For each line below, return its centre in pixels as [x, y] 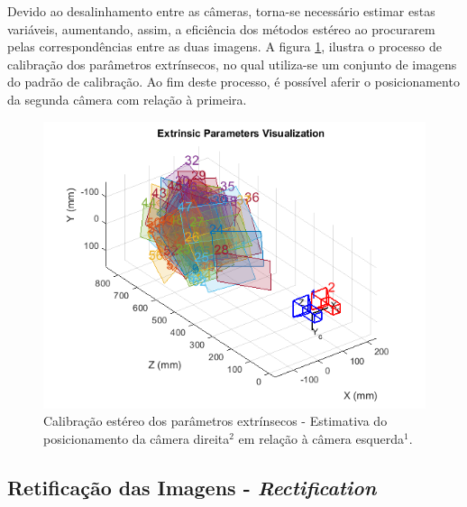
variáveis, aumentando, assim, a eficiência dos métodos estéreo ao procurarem [221, 28]
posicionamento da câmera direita [137, 438]
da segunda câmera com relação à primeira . [127, 99]
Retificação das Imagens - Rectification [192, 487]
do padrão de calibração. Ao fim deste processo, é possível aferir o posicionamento [233, 82]
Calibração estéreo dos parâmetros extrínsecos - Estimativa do [215, 421]
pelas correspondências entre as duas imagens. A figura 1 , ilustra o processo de [224, 46]
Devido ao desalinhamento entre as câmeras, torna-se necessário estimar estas [221, 11]
